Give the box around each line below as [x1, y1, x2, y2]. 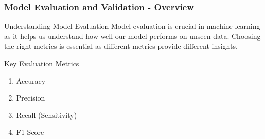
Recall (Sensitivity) [16, 109, 77, 120]
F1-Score [16, 127, 44, 137]
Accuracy [16, 75, 46, 86]
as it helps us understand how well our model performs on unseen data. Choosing [4, 30, 261, 41]
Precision [16, 92, 45, 103]
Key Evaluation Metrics [4, 58, 79, 68]
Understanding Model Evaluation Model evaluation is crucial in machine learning [4, 21, 260, 31]
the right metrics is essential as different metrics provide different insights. [4, 41, 238, 51]
